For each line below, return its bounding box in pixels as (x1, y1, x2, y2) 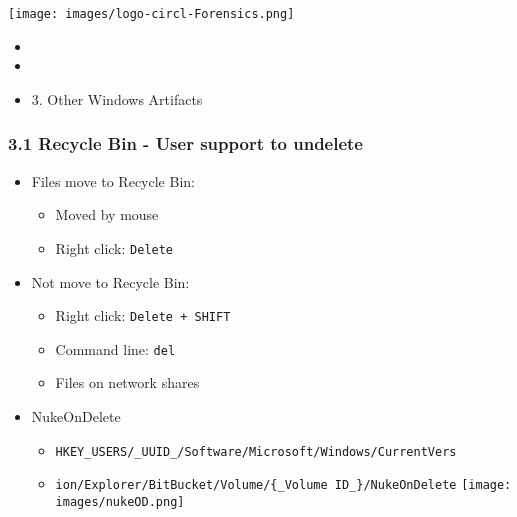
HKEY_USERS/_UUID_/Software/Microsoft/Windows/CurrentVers (55, 444, 457, 459)
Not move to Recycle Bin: (31, 271, 190, 292)
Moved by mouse (55, 204, 159, 225)
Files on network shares (55, 372, 200, 393)
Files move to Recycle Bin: (31, 170, 195, 191)
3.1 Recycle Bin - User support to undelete (8, 131, 363, 156)
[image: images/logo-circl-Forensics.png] (8, 7, 295, 21)
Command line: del (55, 338, 176, 359)
